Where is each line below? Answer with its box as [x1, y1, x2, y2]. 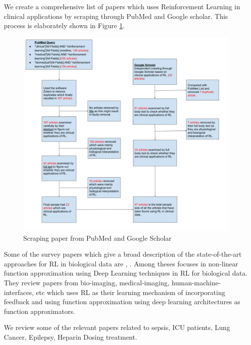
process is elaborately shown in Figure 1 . [4, 20, 125, 31]
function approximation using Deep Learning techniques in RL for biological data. [4, 268, 248, 278]
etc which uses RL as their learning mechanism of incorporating [36, 287, 225, 297]
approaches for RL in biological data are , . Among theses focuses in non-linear [4, 258, 238, 268]
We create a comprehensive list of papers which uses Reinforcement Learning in [4, 1, 240, 11]
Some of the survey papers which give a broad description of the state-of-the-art [4, 249, 242, 259]
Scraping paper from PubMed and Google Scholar [23, 232, 172, 243]
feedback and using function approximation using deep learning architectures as [4, 296, 240, 307]
